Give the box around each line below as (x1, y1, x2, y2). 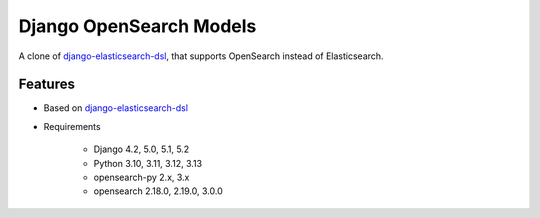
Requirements (43, 120, 101, 132)
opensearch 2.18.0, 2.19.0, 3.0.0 (93, 185, 224, 197)
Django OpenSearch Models (18, 15, 257, 37)
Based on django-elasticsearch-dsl (43, 102, 189, 114)
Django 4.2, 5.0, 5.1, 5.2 (93, 143, 190, 155)
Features (18, 76, 75, 93)
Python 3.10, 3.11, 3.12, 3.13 (93, 157, 203, 169)
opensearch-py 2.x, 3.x (93, 171, 190, 184)
